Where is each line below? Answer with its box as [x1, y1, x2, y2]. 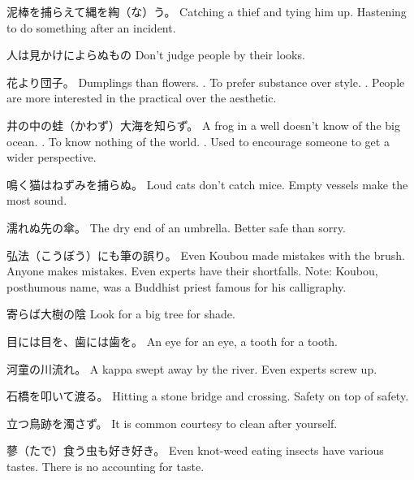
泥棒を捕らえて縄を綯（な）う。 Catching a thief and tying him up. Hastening [6, 3, 407, 19]
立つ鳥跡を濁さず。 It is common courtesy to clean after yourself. [6, 414, 338, 431]
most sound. [6, 192, 67, 209]
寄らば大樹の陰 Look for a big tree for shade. [6, 305, 235, 322]
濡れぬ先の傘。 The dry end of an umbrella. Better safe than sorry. [6, 218, 346, 236]
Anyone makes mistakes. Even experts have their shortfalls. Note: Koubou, [6, 262, 378, 279]
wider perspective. [6, 149, 97, 166]
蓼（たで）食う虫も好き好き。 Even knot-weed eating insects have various [6, 442, 384, 459]
